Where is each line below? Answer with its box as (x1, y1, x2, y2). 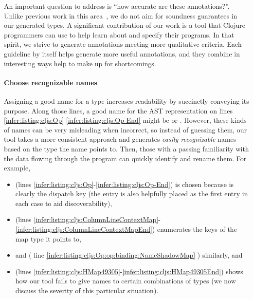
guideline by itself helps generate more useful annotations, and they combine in (4, 48, 240, 58)
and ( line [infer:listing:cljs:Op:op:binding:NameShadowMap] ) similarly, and (15, 250, 243, 260)
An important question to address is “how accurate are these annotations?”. (4, 1, 230, 11)
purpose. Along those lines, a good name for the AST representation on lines (4, 105, 233, 115)
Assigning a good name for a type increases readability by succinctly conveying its (4, 95, 249, 106)
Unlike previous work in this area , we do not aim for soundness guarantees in (4, 10, 237, 20)
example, (4, 163, 31, 173)
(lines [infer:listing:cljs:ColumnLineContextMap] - (15, 214, 161, 224)
